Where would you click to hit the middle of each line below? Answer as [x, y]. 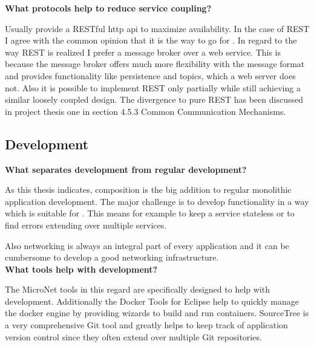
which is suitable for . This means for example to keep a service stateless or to [150, 213]
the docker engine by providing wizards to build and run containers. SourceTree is [157, 313]
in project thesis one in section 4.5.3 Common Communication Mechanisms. [146, 111]
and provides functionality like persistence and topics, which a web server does [150, 75]
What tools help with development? [81, 269]
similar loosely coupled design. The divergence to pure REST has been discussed [154, 99]
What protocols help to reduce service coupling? [108, 8]
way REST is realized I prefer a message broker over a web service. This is [143, 52]
